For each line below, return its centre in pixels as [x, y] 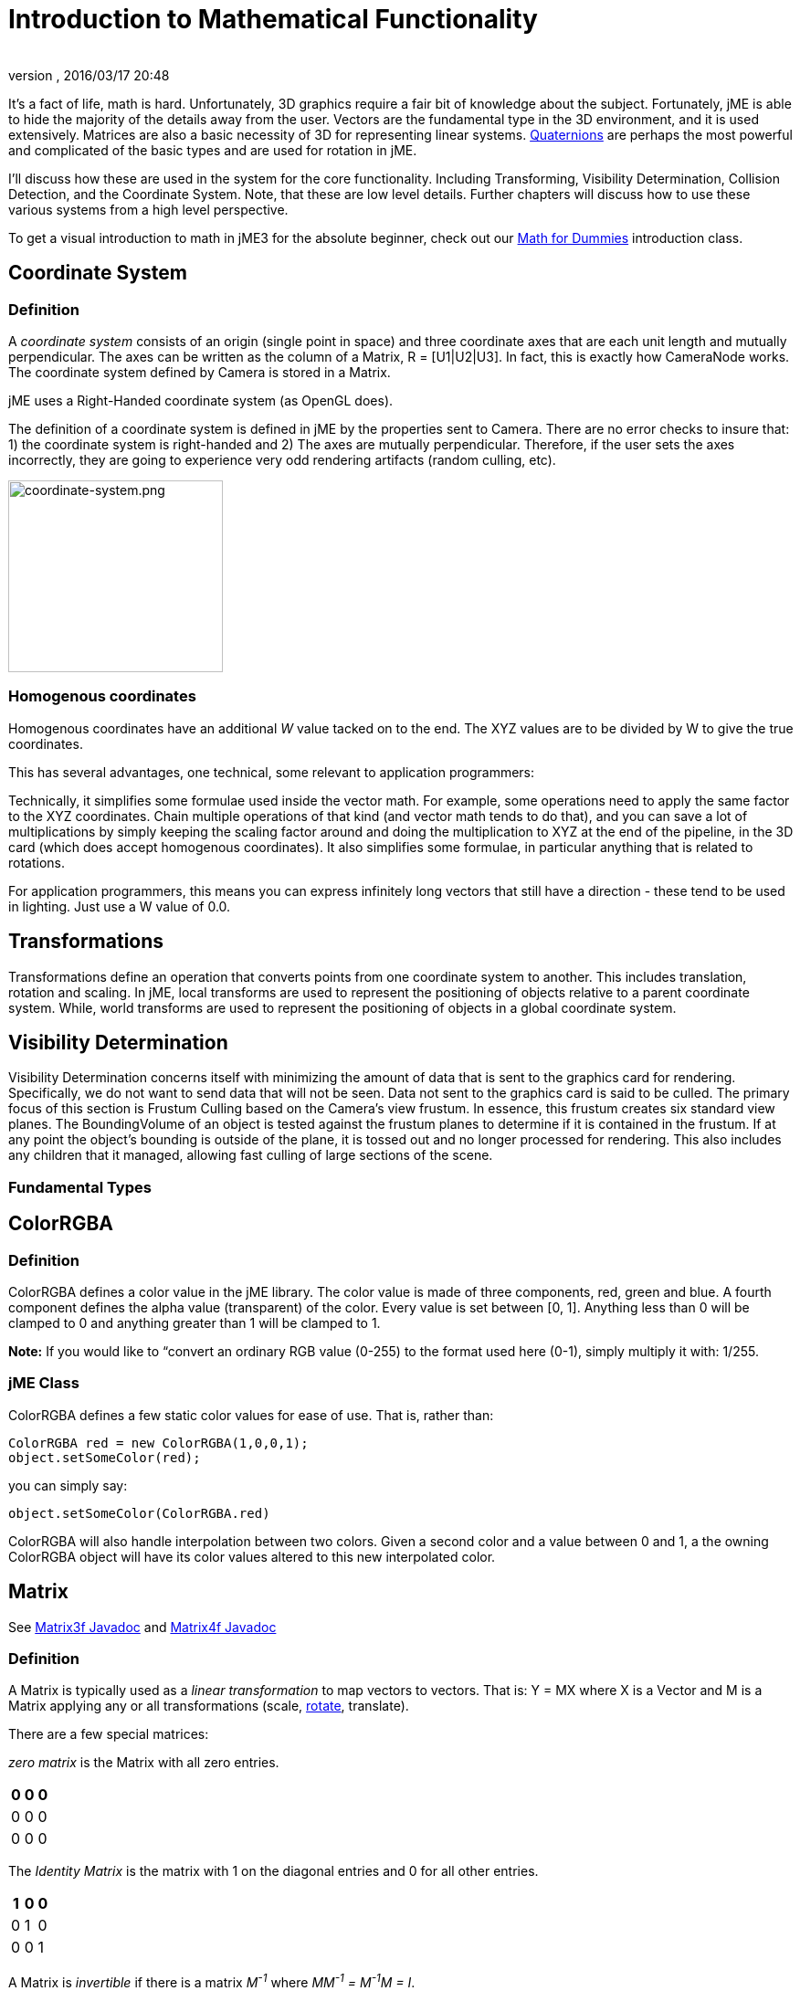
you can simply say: [68, 1485]
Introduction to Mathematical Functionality [273, 19]
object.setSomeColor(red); [105, 1457]
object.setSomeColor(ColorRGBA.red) [139, 1513]
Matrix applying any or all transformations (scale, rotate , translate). [209, 1706]
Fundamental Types [80, 1187]
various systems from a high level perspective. [148, 209]
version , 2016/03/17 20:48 [89, 75]
